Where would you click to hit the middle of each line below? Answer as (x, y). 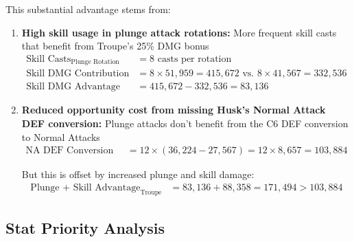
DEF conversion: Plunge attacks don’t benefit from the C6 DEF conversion (185, 123)
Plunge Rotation (95, 62)
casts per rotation (194, 59)
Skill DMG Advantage (73, 87)
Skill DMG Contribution (78, 74)
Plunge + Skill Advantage (85, 187)
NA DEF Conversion (70, 151)
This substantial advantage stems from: (88, 9)
